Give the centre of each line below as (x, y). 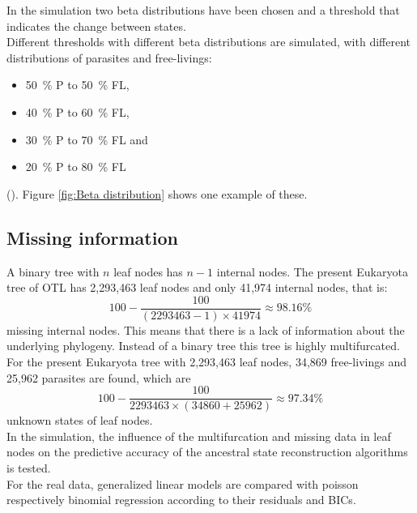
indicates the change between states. (96, 26)
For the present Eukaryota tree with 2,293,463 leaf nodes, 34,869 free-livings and (206, 361)
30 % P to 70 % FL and (87, 139)
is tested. (29, 468)
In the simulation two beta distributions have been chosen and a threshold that (203, 10)
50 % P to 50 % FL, (77, 85)
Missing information (92, 237)
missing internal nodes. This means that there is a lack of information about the (206, 329)
